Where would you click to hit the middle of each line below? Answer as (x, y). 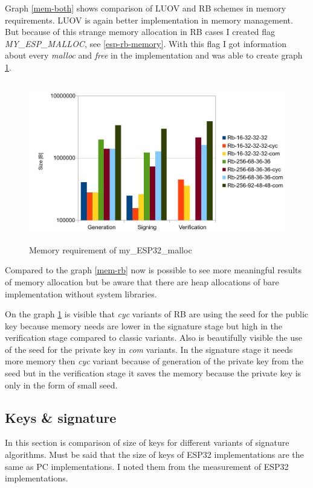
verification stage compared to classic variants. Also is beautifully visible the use (153, 337)
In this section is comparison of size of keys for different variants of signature (147, 442)
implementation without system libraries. (81, 293)
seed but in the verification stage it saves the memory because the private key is (153, 373)
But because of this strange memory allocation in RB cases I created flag (140, 32)
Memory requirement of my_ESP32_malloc (111, 249)
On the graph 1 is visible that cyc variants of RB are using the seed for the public (157, 314)
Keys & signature (61, 417)
